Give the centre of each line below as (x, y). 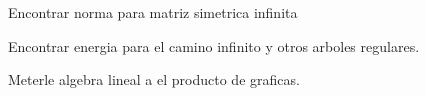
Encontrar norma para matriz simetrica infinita (153, 12)
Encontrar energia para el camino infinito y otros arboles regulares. (214, 45)
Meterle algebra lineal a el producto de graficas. (154, 79)
